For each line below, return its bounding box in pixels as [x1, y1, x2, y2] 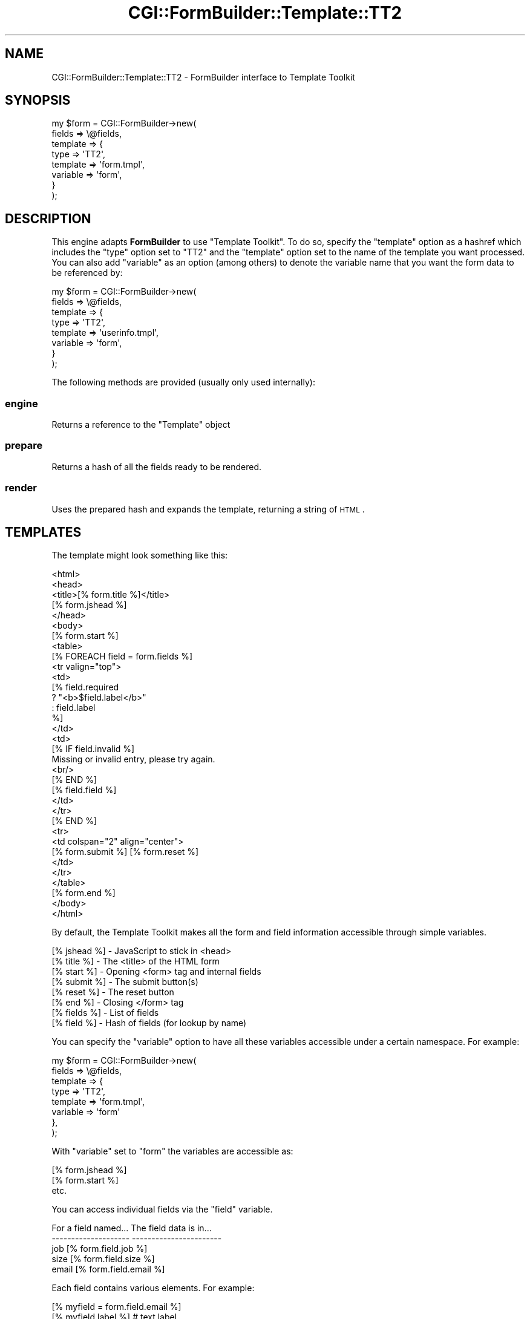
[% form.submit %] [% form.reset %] [51, 846, 199, 857]
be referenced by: [51, 267, 123, 278]
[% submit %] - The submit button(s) [51, 977, 198, 987]
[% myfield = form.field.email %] [51, 1301, 182, 1312]
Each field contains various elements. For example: [51, 1283, 255, 1294]
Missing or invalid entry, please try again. [51, 754, 215, 765]
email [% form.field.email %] [51, 1264, 165, 1275]
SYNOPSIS [5, 93, 71, 108]
